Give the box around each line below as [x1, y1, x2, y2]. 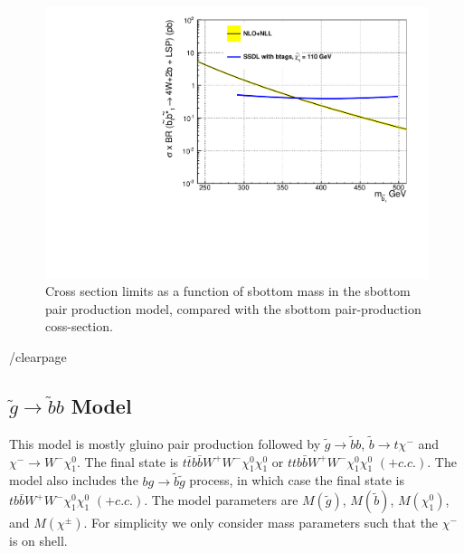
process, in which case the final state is [189, 471, 404, 490]
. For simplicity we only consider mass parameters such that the [83, 513, 439, 532]
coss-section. [45, 317, 113, 336]
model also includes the [9, 471, 138, 490]
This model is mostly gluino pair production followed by [9, 434, 321, 453]
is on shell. [9, 531, 68, 550]
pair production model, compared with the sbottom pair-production [45, 299, 421, 318]
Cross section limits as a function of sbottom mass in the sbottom [45, 281, 411, 300]
